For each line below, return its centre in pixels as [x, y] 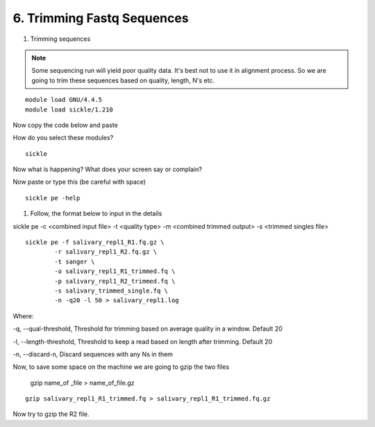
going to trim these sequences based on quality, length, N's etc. [123, 80]
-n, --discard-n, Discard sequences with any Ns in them [93, 354]
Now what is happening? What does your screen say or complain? [108, 169]
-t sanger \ [75, 261]
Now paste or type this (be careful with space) [79, 182]
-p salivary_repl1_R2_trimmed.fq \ [115, 281]
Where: [23, 316]
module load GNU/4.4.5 [64, 100]
